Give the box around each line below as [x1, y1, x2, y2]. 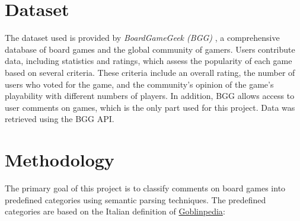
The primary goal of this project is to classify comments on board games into [5, 182, 286, 194]
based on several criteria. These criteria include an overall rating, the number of [5, 66, 295, 78]
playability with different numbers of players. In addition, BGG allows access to [5, 89, 295, 102]
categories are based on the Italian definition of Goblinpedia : [5, 205, 225, 217]
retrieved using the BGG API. [5, 113, 114, 125]
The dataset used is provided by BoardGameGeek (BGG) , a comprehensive [5, 31, 280, 44]
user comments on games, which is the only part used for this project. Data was [5, 101, 295, 113]
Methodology [5, 148, 114, 172]
